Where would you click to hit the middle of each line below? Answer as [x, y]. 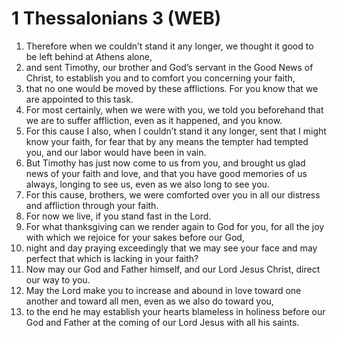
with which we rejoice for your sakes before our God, [135, 237]
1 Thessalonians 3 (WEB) [116, 18]
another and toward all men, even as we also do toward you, [149, 301]
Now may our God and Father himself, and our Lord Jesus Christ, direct [173, 269]
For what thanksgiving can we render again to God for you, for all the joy [175, 226]
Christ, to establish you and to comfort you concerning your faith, [160, 78]
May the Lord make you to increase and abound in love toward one [163, 290]
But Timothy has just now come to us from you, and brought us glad [165, 163]
